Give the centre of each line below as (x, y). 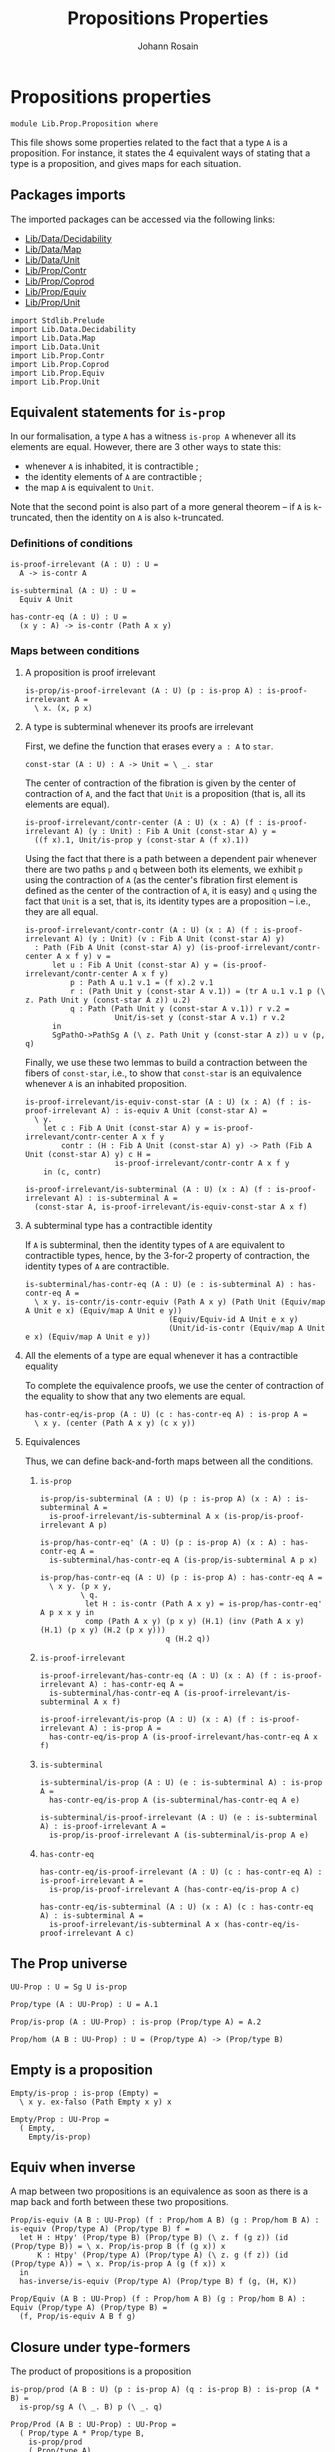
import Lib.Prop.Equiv (57, 373)
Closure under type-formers (100, 2347)
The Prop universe (69, 1963)
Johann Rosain (168, 46)
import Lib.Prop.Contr (57, 355)
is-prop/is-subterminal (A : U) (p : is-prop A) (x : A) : (165, 1498)
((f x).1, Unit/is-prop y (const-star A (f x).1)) (142, 840)
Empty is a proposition (81, 2070)
